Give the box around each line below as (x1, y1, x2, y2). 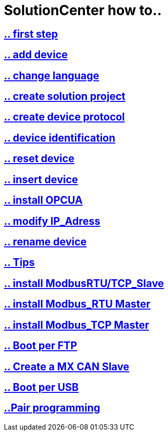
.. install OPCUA (4, 194, 83, 207)
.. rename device (4, 235, 87, 248)
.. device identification (4, 131, 116, 144)
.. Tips (4, 256, 35, 269)
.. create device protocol (4, 111, 125, 123)
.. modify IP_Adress (4, 215, 101, 227)
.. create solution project (4, 90, 126, 103)
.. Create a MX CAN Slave (4, 360, 129, 373)
